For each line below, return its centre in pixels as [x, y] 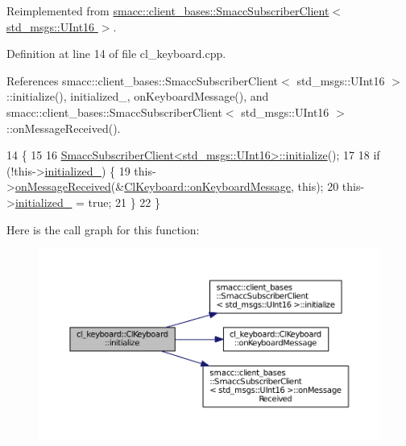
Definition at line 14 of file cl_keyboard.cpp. [116, 54]
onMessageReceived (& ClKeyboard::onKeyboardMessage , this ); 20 [177, 186]
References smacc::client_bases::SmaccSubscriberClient [143, 80]
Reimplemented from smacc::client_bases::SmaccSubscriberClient [168, 10]
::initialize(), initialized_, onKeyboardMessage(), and [138, 96]
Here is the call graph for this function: [103, 229]
